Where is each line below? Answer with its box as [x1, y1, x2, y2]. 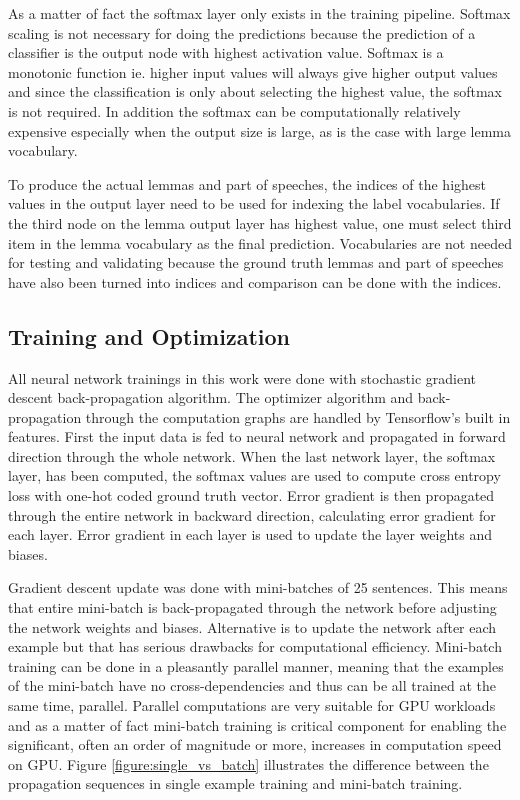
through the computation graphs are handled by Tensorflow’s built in [85, 406, 511, 427]
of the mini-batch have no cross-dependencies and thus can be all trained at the [8, 675, 497, 696]
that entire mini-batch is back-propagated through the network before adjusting [8, 597, 497, 618]
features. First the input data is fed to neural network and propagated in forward [8, 426, 506, 447]
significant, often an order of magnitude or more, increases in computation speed [8, 734, 502, 755]
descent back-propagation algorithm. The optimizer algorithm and [8, 387, 414, 408]
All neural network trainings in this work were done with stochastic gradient [8, 367, 476, 388]
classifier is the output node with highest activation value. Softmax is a [8, 42, 444, 63]
